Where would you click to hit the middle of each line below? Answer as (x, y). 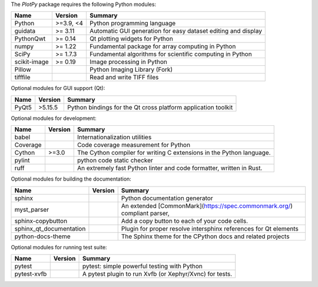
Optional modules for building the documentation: (71, 179)
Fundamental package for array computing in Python (163, 46)
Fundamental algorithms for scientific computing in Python (171, 54)
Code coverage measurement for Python (134, 145)
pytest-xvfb (31, 273)
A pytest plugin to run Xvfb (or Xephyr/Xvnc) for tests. (157, 273)
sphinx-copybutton (41, 221)
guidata (25, 31)
